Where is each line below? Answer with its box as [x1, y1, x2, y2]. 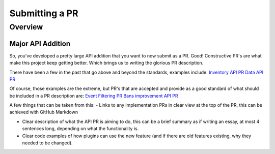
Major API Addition [9, 39, 71, 48]
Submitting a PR [9, 8, 78, 19]
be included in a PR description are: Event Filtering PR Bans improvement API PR [9, 93, 178, 99]
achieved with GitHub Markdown [9, 109, 78, 115]
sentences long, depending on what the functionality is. [22, 126, 139, 132]
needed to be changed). [22, 140, 73, 146]
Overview [9, 22, 43, 32]
